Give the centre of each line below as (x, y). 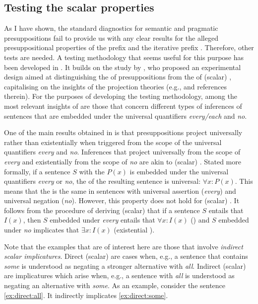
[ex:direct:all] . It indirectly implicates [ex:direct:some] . (86, 295)
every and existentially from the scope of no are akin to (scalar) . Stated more (123, 161)
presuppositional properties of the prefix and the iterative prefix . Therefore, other (129, 47)
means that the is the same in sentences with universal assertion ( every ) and (120, 190)
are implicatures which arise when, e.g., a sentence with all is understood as (119, 275)
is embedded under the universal (179, 171)
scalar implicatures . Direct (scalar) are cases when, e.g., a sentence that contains (126, 256)
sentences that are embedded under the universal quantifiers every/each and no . (126, 115)
